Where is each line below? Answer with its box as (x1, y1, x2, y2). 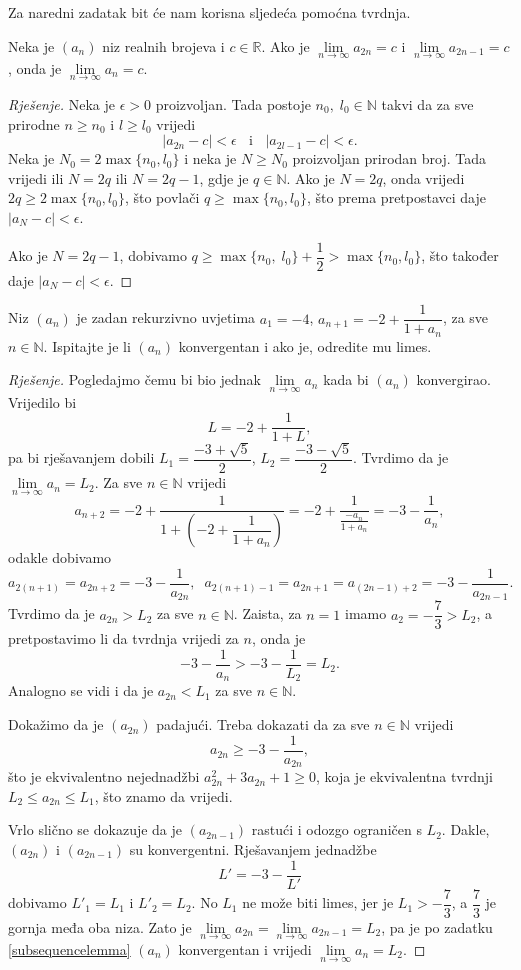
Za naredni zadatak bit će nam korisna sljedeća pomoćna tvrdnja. (8, 2, 411, 22)
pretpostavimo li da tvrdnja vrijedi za (8, 628, 239, 649)
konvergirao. (416, 369, 491, 390)
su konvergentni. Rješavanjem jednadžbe (129, 838, 377, 859)
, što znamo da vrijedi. (94, 785, 233, 806)
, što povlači (124, 187, 200, 208)
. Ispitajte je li (43, 335, 131, 356)
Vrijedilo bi (8, 391, 77, 412)
